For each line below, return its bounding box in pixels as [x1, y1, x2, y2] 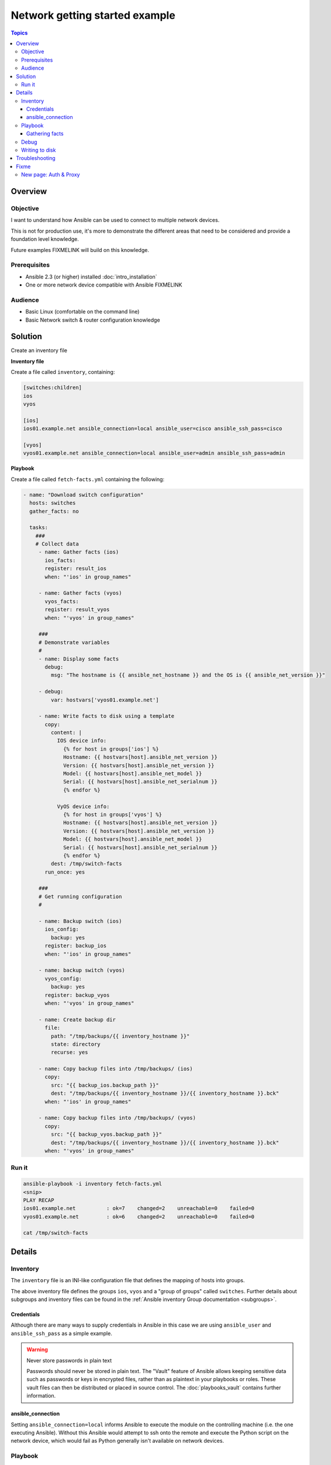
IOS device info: [57, 737, 107, 744]
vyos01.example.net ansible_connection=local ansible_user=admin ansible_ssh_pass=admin [23, 450, 286, 456]
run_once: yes [44, 868, 85, 875]
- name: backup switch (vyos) [38, 967, 125, 974]
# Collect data [35, 541, 79, 547]
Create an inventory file [11, 347, 67, 354]
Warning [26, 1346, 48, 1353]
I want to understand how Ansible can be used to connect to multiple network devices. [11, 217, 220, 224]
